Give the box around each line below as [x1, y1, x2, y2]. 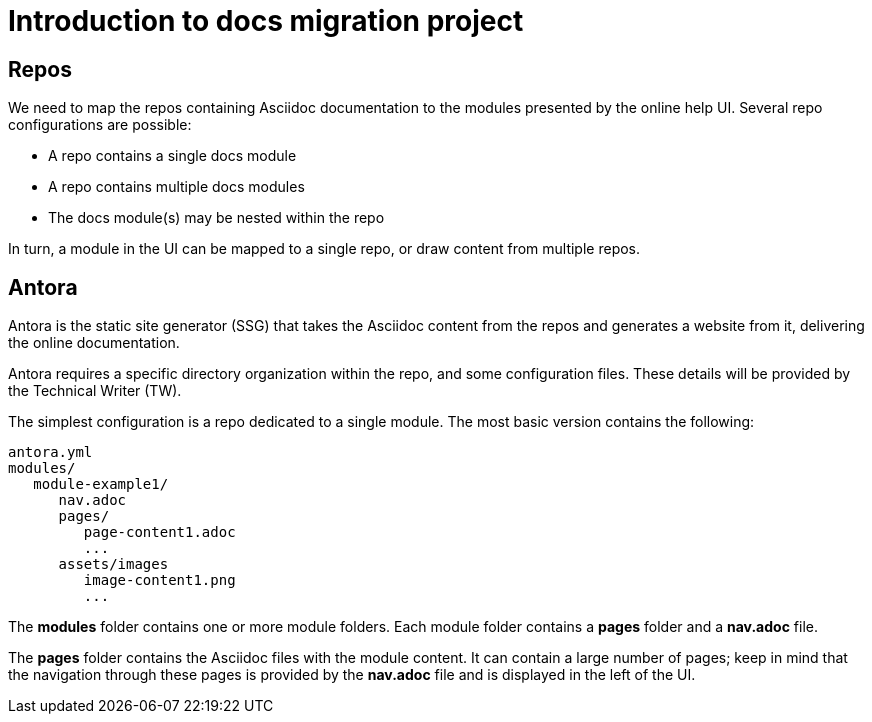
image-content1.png [83, 572, 236, 589]
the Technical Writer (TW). [8, 382, 182, 400]
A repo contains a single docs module [48, 147, 297, 165]
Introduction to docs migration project [8, 4, 524, 38]
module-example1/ [33, 476, 169, 493]
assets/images [58, 556, 169, 573]
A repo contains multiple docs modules [48, 178, 305, 196]
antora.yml [8, 444, 93, 461]
